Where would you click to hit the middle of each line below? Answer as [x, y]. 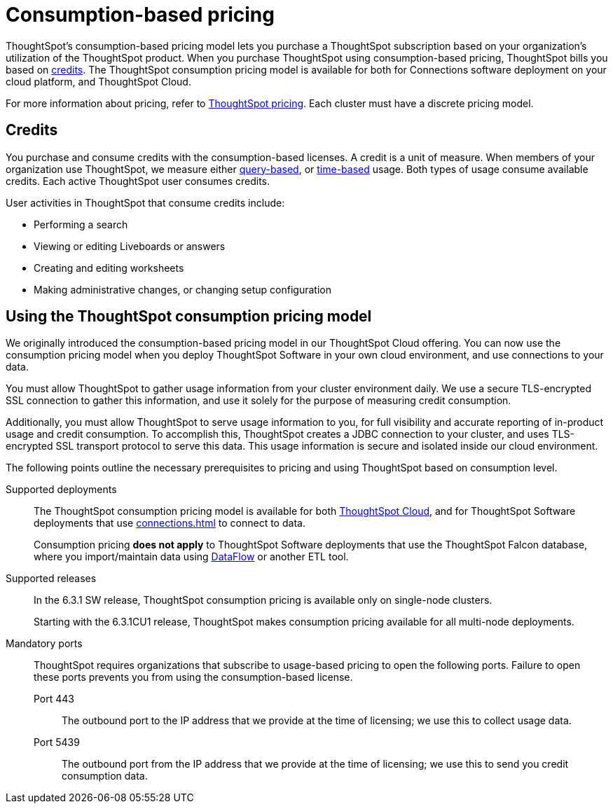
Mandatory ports [44, 644]
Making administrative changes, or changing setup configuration [182, 289]
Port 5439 [57, 742]
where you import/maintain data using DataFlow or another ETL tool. [191, 557]
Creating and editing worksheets [109, 268]
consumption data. [105, 776]
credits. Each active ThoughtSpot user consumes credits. [138, 181]
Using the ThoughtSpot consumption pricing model [189, 317]
